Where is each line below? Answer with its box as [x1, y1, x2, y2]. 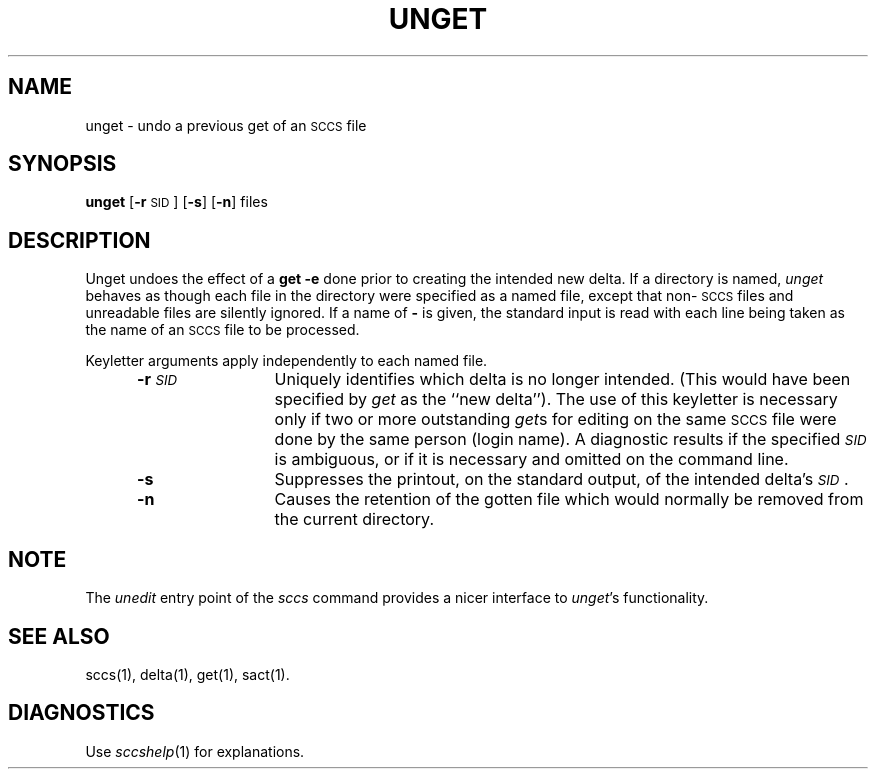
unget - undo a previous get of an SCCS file [85, 116, 367, 134]
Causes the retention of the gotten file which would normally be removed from [274, 489, 864, 510]
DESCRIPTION [8, 227, 151, 253]
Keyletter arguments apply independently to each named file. [85, 352, 488, 370]
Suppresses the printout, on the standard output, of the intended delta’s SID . [274, 469, 849, 490]
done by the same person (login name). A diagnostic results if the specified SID [274, 429, 867, 450]
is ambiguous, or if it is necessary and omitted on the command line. [274, 449, 789, 470]
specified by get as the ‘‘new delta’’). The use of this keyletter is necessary [274, 389, 838, 410]
